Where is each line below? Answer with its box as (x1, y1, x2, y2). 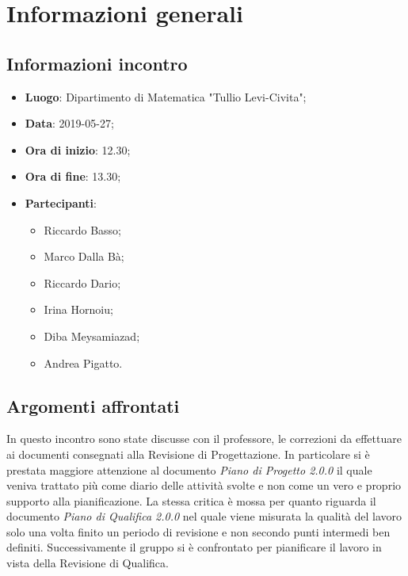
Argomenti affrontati (6, 393, 180, 418)
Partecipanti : (25, 194, 97, 211)
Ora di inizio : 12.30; (25, 141, 131, 158)
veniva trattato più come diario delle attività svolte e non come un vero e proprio (6, 477, 402, 494)
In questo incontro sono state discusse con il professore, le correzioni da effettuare (6, 430, 402, 447)
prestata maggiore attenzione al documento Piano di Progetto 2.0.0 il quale (6, 461, 372, 478)
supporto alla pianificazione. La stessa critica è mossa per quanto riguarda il (6, 492, 376, 509)
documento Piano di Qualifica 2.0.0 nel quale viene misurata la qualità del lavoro (6, 508, 402, 525)
